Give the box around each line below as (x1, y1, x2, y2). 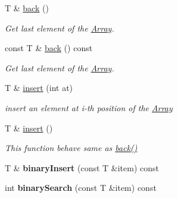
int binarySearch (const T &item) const (5, 181, 157, 194)
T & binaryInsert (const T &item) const (5, 161, 160, 174)
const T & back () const (5, 42, 93, 54)
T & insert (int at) (5, 81, 73, 94)
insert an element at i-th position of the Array (5, 101, 173, 114)
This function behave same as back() (5, 142, 138, 154)
